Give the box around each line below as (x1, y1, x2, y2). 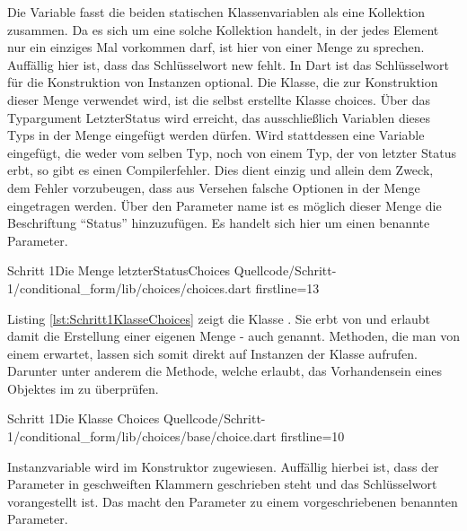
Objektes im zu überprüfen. (7, 379, 159, 397)
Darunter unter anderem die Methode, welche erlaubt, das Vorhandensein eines (7, 361, 443, 380)
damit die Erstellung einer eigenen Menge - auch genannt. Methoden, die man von (7, 326, 460, 345)
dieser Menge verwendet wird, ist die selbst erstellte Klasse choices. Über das (7, 90, 430, 109)
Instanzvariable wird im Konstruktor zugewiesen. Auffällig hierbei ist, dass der (7, 457, 439, 475)
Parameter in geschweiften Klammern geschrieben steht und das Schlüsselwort (7, 474, 437, 493)
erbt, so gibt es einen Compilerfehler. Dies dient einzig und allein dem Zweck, (7, 161, 434, 179)
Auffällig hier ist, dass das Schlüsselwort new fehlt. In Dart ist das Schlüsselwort (7, 55, 449, 74)
